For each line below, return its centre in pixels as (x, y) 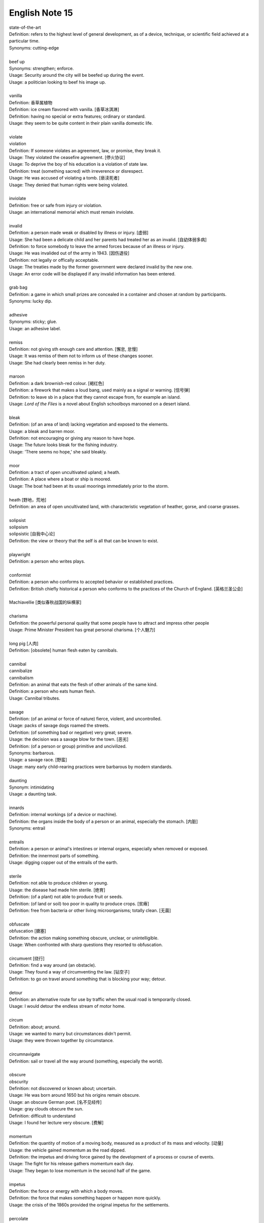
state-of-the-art (25, 27)
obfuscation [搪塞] (28, 931)
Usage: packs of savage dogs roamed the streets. (59, 725)
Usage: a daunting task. (33, 794)
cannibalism (21, 678)
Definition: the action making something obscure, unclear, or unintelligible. (84, 938)
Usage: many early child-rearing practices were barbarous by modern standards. (91, 767)
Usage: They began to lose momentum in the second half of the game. (80, 1170)
